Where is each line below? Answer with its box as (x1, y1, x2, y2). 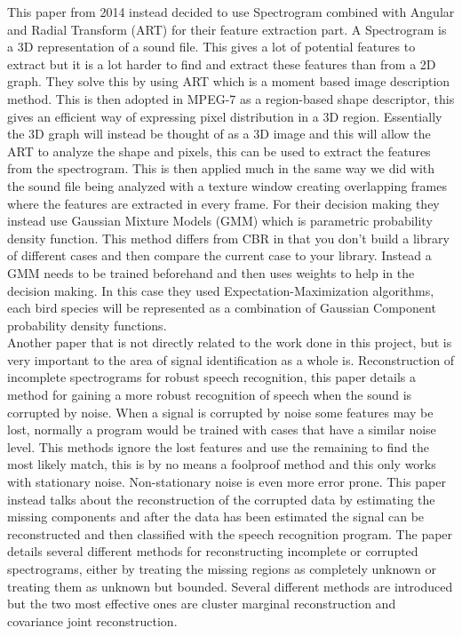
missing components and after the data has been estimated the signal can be (7, 507, 425, 526)
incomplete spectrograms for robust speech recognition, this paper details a (7, 368, 416, 386)
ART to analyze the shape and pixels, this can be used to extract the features (7, 141, 431, 160)
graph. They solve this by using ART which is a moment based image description (7, 72, 450, 91)
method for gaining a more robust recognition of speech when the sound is (7, 386, 412, 404)
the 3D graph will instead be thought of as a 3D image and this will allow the (7, 124, 431, 143)
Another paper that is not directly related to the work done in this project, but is (7, 333, 452, 352)
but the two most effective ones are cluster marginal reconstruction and (7, 594, 396, 613)
